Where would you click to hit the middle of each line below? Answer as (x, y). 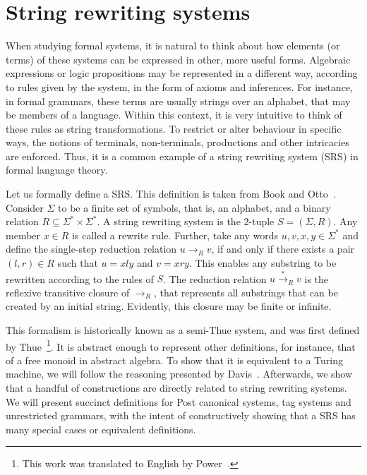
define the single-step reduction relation (91, 249)
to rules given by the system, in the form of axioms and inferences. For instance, (179, 86)
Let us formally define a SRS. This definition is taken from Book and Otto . (171, 194)
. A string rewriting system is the (169, 221)
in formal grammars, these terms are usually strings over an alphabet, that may (178, 101)
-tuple (261, 221)
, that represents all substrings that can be (246, 292)
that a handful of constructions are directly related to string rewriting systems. (176, 387)
